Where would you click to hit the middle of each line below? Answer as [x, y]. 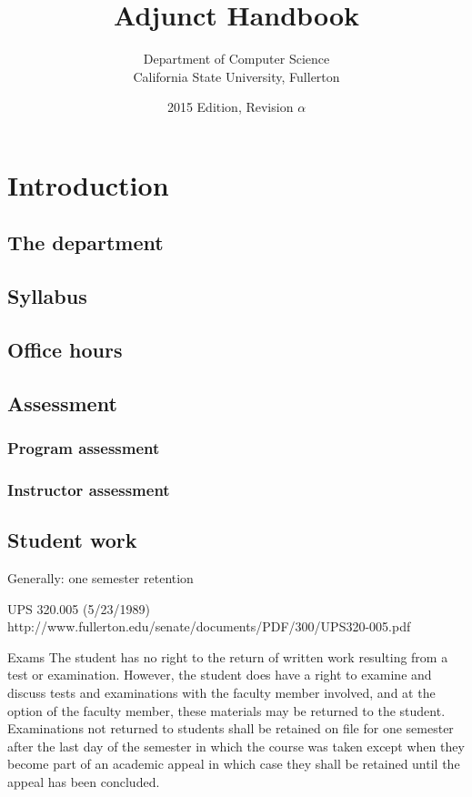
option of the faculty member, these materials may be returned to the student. [226, 710]
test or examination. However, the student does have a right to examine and [220, 675]
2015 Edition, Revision [230, 107]
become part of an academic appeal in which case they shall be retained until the [234, 764]
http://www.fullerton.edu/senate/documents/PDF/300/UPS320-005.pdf [209, 626]
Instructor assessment [89, 489]
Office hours [65, 350]
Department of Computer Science [236, 59]
